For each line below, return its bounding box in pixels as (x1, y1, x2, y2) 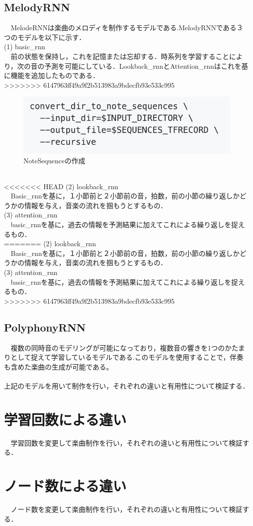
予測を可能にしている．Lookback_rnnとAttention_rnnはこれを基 (44, 60, 248, 71)
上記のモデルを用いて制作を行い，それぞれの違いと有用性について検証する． (4, 381, 250, 390)
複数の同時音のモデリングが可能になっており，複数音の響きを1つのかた (10, 342, 238, 352)
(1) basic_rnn (4, 41, 45, 52)
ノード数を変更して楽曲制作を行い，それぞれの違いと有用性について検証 (10, 504, 243, 514)
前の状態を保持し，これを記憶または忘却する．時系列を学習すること (10, 51, 229, 61)
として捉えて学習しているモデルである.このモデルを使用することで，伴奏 (10, 352, 244, 362)
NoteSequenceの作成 (23, 155, 85, 165)
